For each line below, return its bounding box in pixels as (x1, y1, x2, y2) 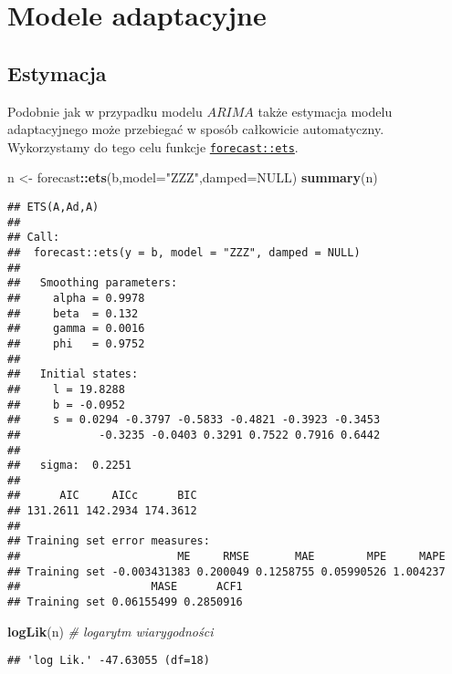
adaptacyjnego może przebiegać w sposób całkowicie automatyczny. (7, 119, 384, 139)
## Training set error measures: (7, 534, 210, 548)
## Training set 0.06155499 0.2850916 (7, 596, 243, 609)
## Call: (7, 231, 60, 244)
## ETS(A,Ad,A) (7, 201, 100, 214)
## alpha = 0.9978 (7, 291, 145, 305)
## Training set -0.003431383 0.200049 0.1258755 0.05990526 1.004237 (7, 565, 446, 578)
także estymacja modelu (258, 101, 393, 120)
